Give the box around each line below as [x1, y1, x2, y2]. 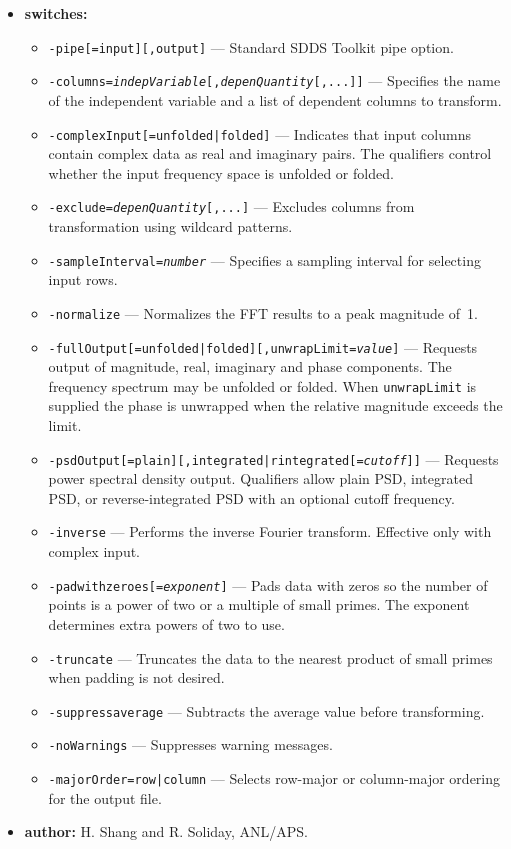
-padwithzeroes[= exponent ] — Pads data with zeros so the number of [48, 574, 488, 595]
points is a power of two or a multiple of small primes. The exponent [48, 594, 470, 615]
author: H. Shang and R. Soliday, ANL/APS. [24, 821, 308, 842]
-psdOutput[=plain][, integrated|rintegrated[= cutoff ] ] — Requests [48, 448, 499, 469]
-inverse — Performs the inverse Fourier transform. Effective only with [48, 521, 492, 542]
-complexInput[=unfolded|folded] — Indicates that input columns [48, 123, 471, 144]
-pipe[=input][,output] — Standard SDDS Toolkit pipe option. [48, 36, 454, 57]
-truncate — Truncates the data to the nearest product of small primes [48, 647, 493, 668]
